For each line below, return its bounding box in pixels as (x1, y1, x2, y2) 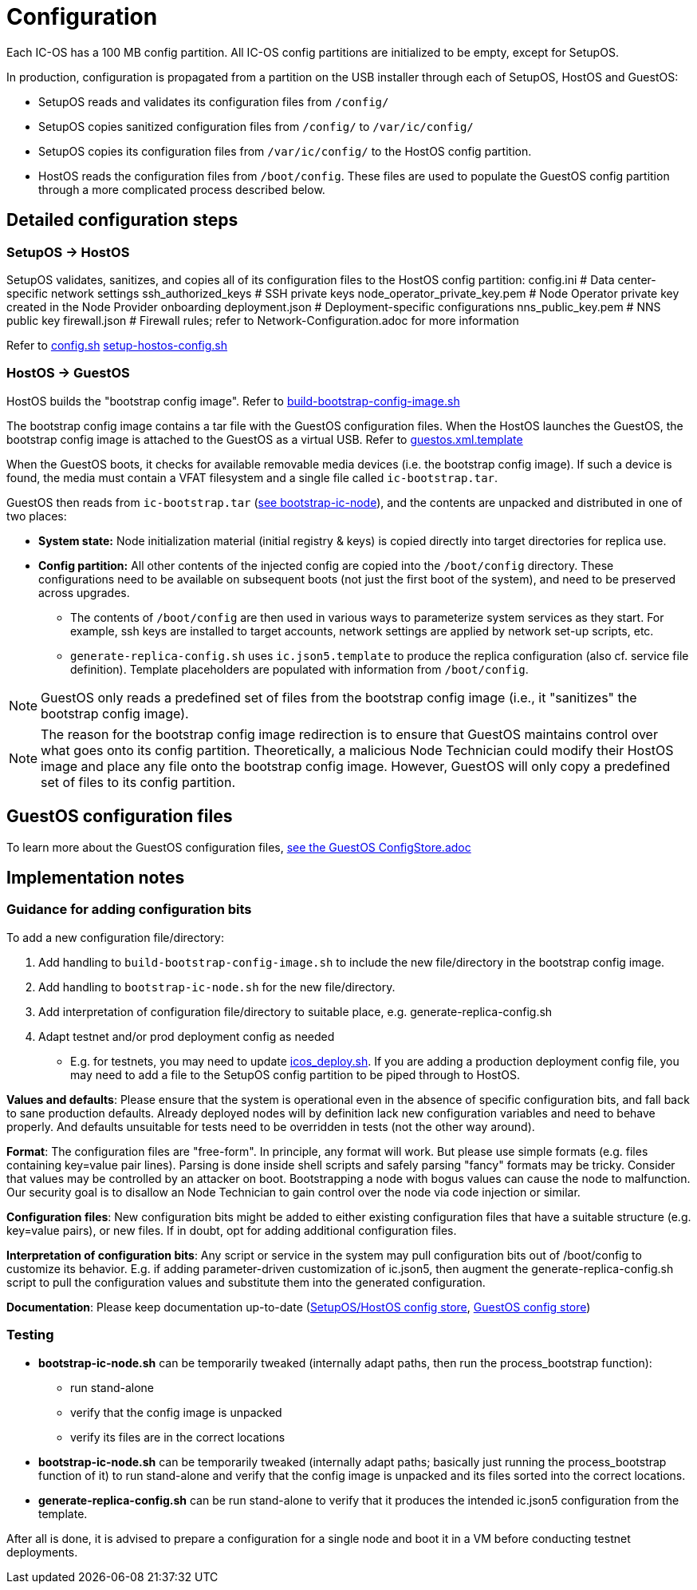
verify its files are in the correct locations (70, 1430, 285, 1444)
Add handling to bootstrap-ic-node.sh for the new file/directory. (38, 979, 396, 994)
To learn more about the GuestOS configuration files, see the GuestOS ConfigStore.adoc (6, 840, 471, 854)
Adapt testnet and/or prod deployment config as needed (38, 1029, 335, 1043)
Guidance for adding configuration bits (6, 901, 252, 918)
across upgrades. (38, 585, 130, 599)
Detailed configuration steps (6, 210, 238, 231)
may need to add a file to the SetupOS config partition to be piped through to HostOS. (70, 1067, 520, 1082)
